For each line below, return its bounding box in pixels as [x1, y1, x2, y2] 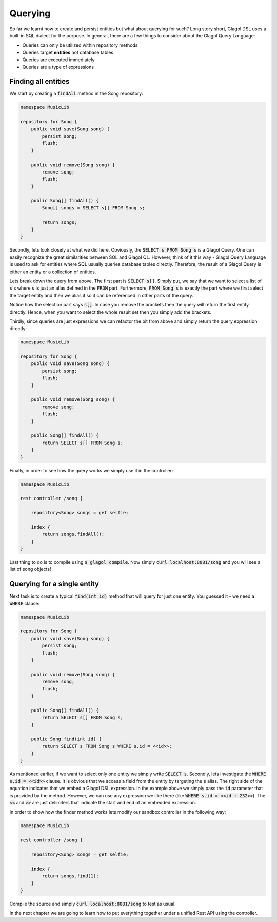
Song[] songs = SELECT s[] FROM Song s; [42, 205, 145, 210]
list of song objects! [9, 566, 51, 572]
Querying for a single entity [9, 580, 100, 588]
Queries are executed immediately [22, 56, 95, 63]
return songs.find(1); [42, 873, 100, 879]
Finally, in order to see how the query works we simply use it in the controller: [9, 467, 173, 473]
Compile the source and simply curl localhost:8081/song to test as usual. [9, 900, 176, 907]
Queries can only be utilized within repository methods [22, 42, 138, 48]
